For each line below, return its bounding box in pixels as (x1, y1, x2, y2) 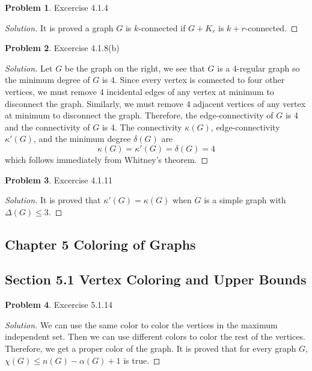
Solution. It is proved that (5, 194, 101, 206)
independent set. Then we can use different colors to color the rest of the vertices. (5, 330, 305, 343)
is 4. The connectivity (102, 120, 182, 133)
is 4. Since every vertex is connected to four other (102, 73, 285, 86)
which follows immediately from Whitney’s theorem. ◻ (5, 153, 209, 165)
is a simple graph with (204, 194, 286, 206)
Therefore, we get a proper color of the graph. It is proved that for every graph (5, 342, 296, 355)
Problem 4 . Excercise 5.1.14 (5, 298, 112, 311)
